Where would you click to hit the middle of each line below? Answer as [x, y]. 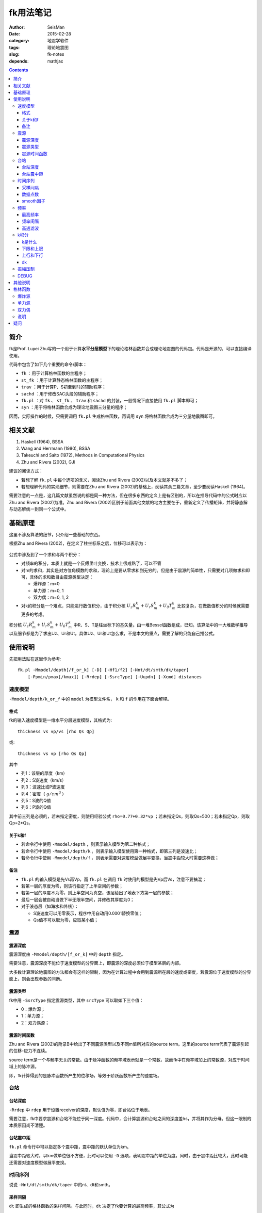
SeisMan [56, 27]
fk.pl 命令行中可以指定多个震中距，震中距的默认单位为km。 [70, 1147]
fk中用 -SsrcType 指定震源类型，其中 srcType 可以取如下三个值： [76, 1000]
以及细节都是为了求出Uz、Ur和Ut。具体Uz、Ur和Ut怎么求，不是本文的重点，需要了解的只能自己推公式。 [113, 634]
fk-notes [56, 54]
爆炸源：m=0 [47, 584]
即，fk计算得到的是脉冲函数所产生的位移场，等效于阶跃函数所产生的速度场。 [85, 1075]
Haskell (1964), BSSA [42, 442]
